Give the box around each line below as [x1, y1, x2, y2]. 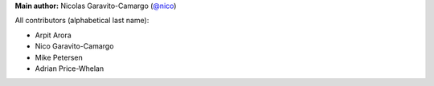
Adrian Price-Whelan [35, 64, 104, 73]
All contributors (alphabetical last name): [14, 16, 149, 25]
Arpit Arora [35, 30, 72, 40]
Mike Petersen [35, 53, 84, 62]
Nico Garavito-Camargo [35, 41, 114, 51]
